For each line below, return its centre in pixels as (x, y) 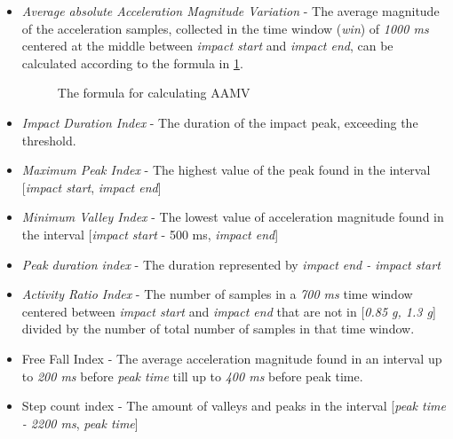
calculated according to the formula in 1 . (132, 63)
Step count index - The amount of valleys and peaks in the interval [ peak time (234, 406)
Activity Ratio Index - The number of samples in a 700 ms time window (217, 294)
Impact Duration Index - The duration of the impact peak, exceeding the (220, 122)
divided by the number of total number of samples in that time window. (218, 329)
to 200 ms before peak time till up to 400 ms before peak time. (192, 376)
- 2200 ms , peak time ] (80, 423)
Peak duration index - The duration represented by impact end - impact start (231, 264)
